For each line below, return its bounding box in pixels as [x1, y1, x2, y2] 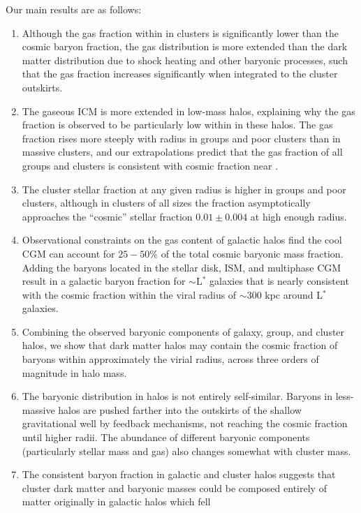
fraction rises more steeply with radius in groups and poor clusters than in [22, 131, 341, 145]
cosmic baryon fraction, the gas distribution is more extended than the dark [22, 39, 348, 54]
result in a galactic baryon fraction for [22, 274, 186, 288]
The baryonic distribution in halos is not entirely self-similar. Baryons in [22, 389, 333, 403]
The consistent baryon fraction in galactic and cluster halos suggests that [22, 467, 336, 482]
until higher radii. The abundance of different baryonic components [22, 430, 310, 445]
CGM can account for [22, 246, 115, 260]
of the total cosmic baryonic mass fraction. [161, 246, 344, 260]
